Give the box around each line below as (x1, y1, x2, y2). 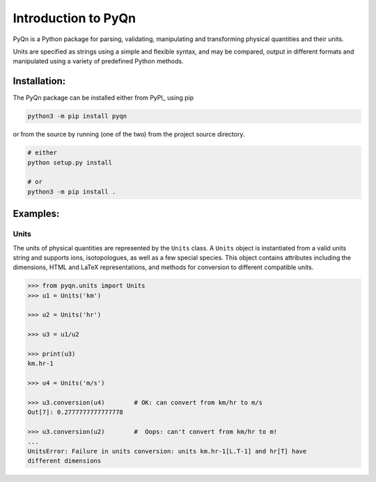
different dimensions (27, 457, 102, 465)
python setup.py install (27, 159, 113, 166)
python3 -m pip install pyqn (27, 112, 127, 120)
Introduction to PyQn (13, 10, 136, 26)
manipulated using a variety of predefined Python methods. (13, 57, 184, 65)
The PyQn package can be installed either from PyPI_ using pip (13, 94, 194, 102)
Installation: (13, 75, 66, 87)
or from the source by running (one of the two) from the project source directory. (13, 130, 245, 138)
